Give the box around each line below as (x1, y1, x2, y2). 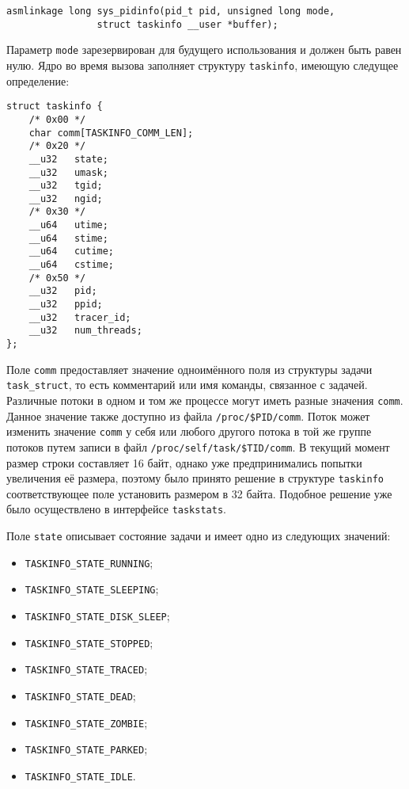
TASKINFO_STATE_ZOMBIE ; (25, 714, 148, 730)
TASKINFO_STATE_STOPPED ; (25, 634, 153, 650)
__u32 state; (28, 153, 108, 165)
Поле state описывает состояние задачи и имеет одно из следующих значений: (6, 528, 391, 544)
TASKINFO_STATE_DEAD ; (25, 688, 136, 704)
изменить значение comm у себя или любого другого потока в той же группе (6, 423, 372, 440)
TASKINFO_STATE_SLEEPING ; (25, 581, 159, 597)
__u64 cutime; (28, 246, 115, 257)
